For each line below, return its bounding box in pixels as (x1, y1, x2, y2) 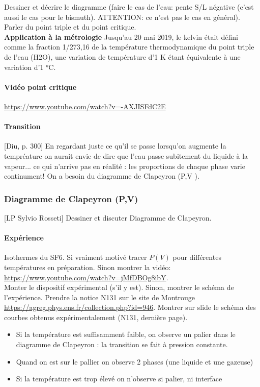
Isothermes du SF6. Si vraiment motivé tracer (4, 252, 147, 262)
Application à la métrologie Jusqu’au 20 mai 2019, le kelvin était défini (4, 31, 238, 42)
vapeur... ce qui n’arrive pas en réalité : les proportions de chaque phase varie (4, 160, 245, 171)
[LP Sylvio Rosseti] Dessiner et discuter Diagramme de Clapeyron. (4, 212, 212, 223)
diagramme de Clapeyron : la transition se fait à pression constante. (16, 339, 228, 350)
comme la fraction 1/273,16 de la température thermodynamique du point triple (4, 41, 254, 52)
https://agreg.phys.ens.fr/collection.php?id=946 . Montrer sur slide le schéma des (4, 302, 256, 312)
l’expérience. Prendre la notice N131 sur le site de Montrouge (4, 292, 195, 302)
